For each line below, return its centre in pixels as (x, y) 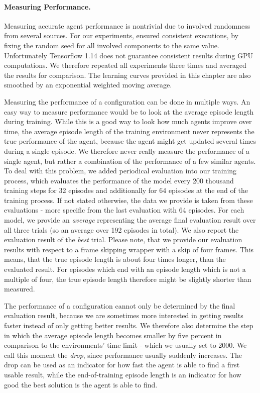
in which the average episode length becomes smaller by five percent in (113, 335)
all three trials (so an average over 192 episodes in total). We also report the (121, 229)
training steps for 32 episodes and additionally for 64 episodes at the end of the (126, 190)
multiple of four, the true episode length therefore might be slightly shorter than (128, 279)
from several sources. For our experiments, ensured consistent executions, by (121, 35)
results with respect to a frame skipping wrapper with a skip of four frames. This (129, 249)
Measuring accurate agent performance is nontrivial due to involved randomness (127, 25)
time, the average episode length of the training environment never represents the (129, 131)
